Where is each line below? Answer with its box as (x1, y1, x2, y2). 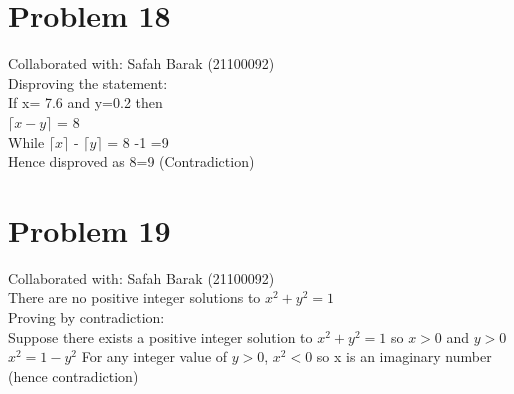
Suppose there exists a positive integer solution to (8, 326, 313, 347)
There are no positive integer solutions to (8, 287, 261, 308)
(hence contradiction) (8, 365, 139, 386)
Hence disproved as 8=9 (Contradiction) (8, 151, 255, 172)
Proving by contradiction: (8, 307, 165, 327)
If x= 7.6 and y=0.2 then (8, 92, 163, 113)
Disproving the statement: (8, 72, 168, 93)
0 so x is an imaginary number (305, 346, 492, 367)
